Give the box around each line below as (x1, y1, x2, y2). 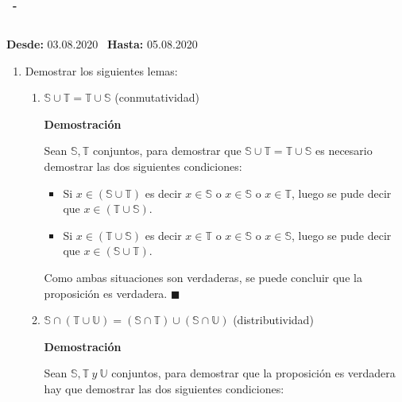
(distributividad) (233, 311, 314, 328)
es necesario (315, 142, 373, 159)
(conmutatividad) (114, 89, 199, 106)
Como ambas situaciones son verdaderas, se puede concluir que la (44, 269, 362, 285)
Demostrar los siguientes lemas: (25, 62, 178, 79)
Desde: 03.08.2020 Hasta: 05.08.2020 (6, 35, 198, 52)
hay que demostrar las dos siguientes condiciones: (44, 380, 284, 396)
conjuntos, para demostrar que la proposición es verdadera (111, 365, 396, 381)
